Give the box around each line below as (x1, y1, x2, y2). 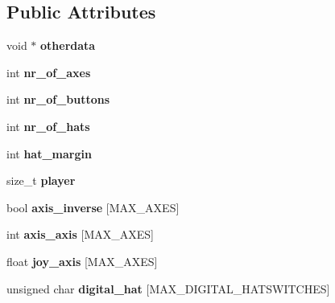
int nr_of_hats (6, 117, 90, 134)
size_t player (6, 172, 76, 189)
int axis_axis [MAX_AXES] (6, 226, 154, 243)
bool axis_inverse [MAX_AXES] (6, 199, 180, 215)
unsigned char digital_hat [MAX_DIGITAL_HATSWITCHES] (6, 280, 330, 297)
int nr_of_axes (6, 63, 91, 80)
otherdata (40, 37, 96, 54)
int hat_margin (6, 145, 92, 162)
